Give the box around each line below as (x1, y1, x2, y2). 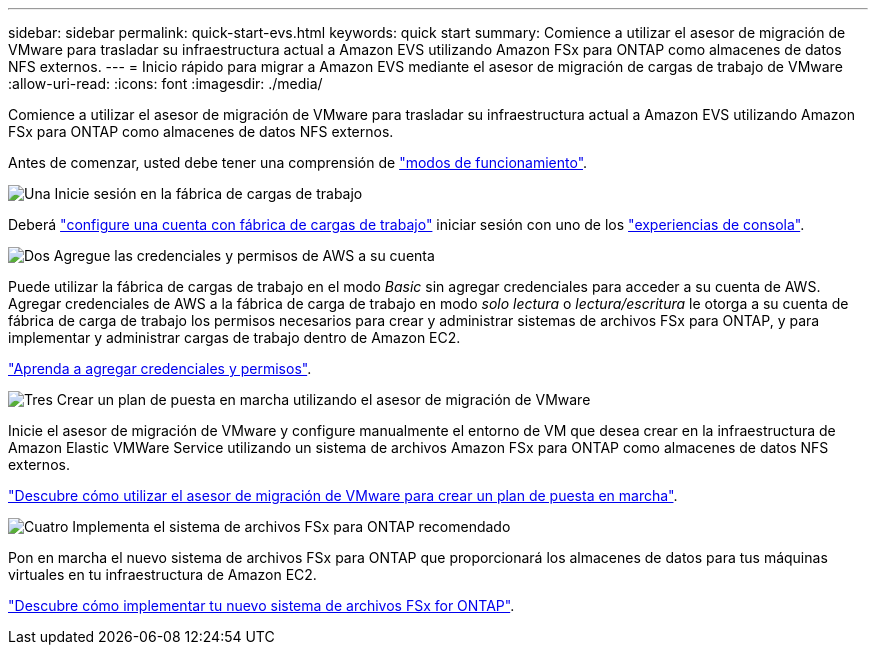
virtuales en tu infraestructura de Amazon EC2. (8, 566, 317, 583)
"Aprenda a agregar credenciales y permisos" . (8, 360, 312, 377)
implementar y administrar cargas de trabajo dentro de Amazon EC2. (8, 329, 461, 346)
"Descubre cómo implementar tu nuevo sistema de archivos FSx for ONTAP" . (8, 597, 515, 614)
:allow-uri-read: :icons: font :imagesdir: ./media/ (8, 75, 323, 92)
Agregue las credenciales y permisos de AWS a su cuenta (53, 247, 435, 264)
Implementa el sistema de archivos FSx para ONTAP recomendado (72, 518, 511, 535)
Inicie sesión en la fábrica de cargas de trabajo (54, 185, 363, 202)
